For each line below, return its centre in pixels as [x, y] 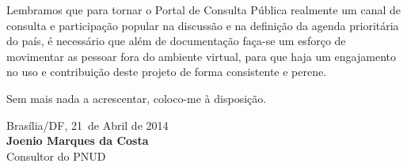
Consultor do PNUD [56, 156]
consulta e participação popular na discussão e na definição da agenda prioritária [203, 25]
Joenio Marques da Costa [78, 140]
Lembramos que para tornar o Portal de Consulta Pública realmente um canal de [203, 9]
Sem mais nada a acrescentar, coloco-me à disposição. [137, 98]
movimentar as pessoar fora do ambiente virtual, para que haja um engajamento [201, 56]
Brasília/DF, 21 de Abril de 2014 [87, 125]
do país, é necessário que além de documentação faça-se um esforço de [176, 41]
